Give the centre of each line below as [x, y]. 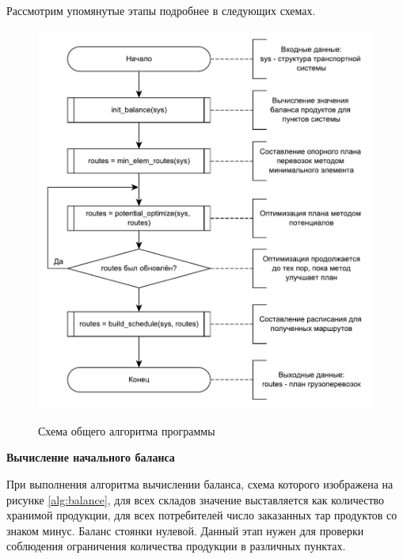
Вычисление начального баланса [91, 457]
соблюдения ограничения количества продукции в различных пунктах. [176, 546]
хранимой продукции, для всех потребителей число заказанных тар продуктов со [202, 515]
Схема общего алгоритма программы [127, 430]
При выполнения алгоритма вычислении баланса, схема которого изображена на [200, 484]
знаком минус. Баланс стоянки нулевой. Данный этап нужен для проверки [185, 530]
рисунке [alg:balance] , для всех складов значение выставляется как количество [196, 499]
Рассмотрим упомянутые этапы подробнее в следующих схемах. [161, 10]
